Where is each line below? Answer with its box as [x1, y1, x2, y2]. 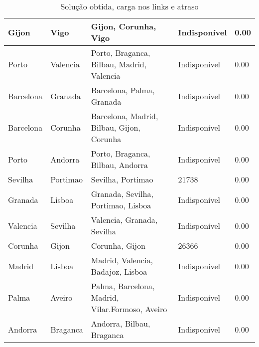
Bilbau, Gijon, [91, 122, 140, 133]
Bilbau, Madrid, [91, 58, 147, 70]
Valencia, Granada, [91, 214, 158, 225]
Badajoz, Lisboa [91, 266, 147, 277]
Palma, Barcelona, [91, 280, 155, 292]
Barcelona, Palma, [91, 84, 155, 96]
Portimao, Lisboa [91, 199, 151, 211]
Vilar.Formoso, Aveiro [91, 303, 167, 315]
